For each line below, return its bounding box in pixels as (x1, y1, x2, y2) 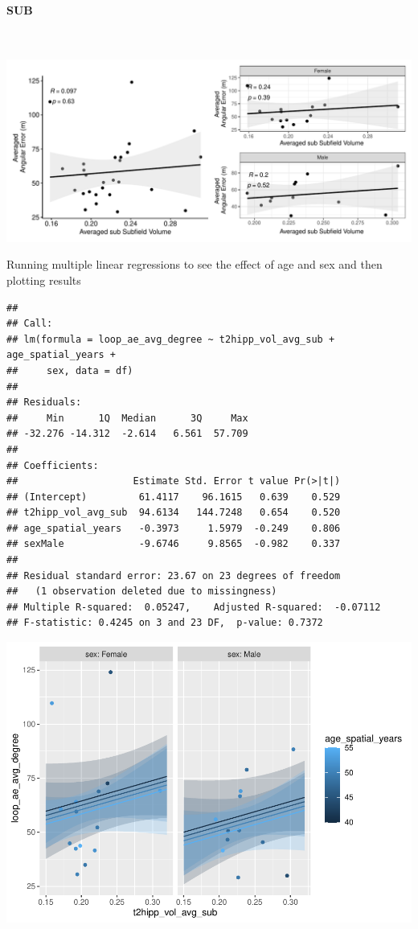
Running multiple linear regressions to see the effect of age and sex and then (6, 256, 383, 273)
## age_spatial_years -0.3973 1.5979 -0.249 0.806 (6, 522, 341, 534)
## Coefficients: (6, 459, 99, 471)
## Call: (6, 318, 53, 330)
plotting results (6, 271, 81, 288)
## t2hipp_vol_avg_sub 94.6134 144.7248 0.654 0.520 (6, 507, 341, 519)
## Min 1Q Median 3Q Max (6, 412, 248, 424)
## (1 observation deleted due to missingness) (6, 586, 277, 598)
